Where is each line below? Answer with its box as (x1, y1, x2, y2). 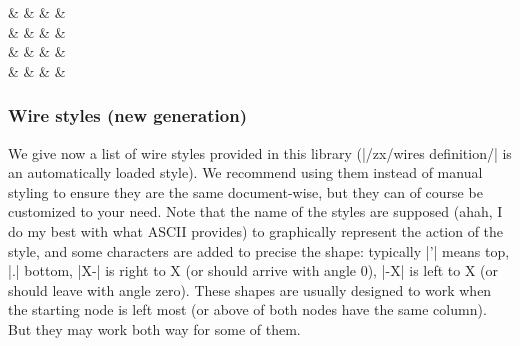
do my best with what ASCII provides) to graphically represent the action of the (8, 220, 504, 241)
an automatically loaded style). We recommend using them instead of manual (8, 162, 483, 183)
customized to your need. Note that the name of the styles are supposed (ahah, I (8, 201, 503, 222)
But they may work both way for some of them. (8, 318, 301, 339)
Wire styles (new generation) (8, 103, 247, 128)
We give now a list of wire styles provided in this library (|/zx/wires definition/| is (8, 142, 512, 163)
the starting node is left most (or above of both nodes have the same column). (8, 299, 487, 320)
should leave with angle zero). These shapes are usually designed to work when (8, 279, 492, 300)
